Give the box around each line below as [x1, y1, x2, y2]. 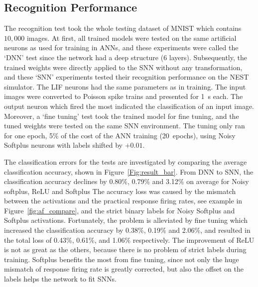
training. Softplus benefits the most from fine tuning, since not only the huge [4, 254, 239, 264]
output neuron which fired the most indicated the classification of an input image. [4, 100, 255, 111]
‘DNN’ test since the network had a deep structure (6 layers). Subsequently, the [4, 52, 247, 62]
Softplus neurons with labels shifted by [4, 140, 123, 150]
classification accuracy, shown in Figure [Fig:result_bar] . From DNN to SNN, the [4, 166, 254, 177]
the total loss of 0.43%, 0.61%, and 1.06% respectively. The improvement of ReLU [4, 234, 255, 245]
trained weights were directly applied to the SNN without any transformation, [4, 62, 243, 72]
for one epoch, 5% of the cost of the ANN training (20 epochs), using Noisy [4, 130, 236, 140]
